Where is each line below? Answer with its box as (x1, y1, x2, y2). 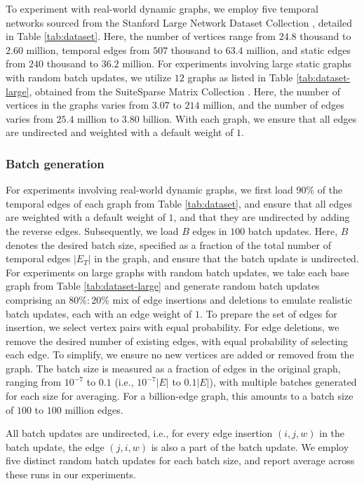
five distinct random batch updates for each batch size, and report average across (6, 453, 355, 468)
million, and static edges (246, 42, 351, 57)
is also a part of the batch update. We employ (151, 439, 349, 454)
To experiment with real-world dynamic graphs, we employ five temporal (6, 1, 318, 15)
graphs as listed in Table (187, 69, 293, 84)
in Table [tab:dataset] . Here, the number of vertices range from (6, 29, 276, 43)
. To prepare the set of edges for (199, 306, 337, 320)
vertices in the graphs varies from (6, 97, 149, 112)
